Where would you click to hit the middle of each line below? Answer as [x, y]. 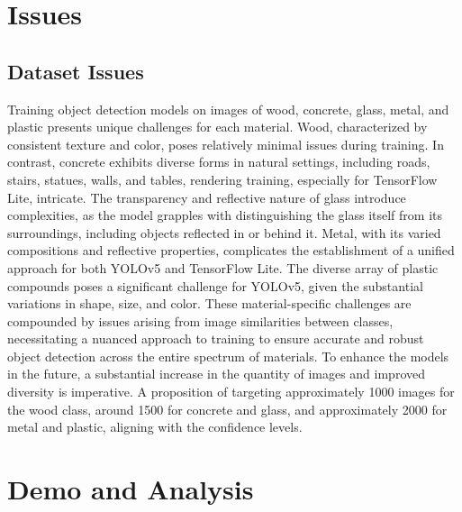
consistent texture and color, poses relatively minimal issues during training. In [226, 144]
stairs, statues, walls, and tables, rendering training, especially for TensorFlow [222, 179]
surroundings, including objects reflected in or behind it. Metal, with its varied [224, 232]
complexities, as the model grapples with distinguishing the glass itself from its [225, 215]
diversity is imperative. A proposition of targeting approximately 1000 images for [231, 392]
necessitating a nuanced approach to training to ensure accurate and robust [216, 338]
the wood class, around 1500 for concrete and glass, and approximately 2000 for [227, 409]
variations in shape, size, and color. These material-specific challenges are [209, 303]
